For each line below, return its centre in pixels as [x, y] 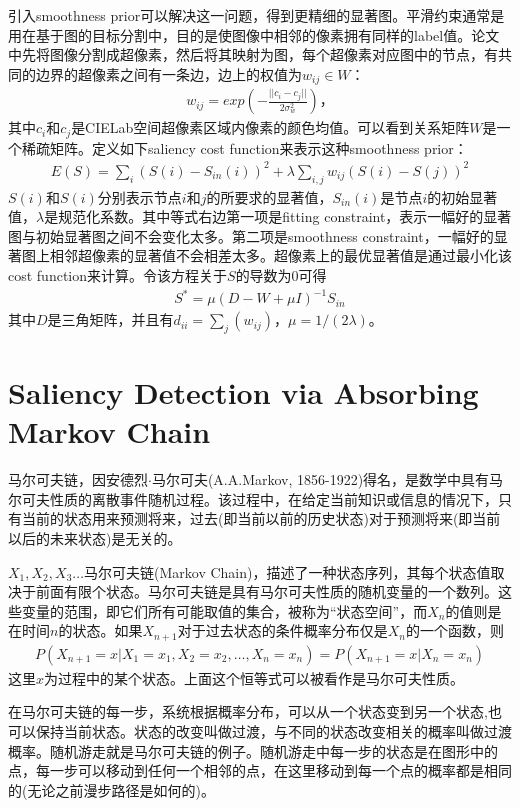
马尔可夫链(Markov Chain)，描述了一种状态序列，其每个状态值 [287, 571]
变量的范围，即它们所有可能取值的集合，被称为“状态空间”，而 [224, 610]
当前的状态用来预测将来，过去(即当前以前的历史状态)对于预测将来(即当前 [261, 518]
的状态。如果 [100, 630]
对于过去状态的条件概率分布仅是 [282, 630]
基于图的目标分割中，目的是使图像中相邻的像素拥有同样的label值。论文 [267, 34]
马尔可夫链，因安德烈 [78, 479]
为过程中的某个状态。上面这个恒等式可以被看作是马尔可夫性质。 [254, 677]
